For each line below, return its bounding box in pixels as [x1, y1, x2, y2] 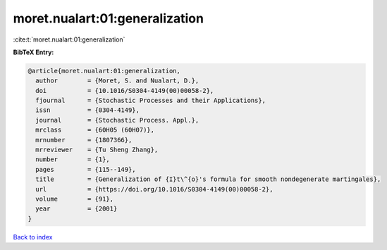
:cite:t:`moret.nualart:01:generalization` [13, 35, 125, 44]
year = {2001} [35, 205, 118, 213]
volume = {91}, [35, 195, 114, 203]
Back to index [13, 232, 53, 241]
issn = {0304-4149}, [35, 106, 140, 114]
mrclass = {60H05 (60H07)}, [35, 126, 155, 134]
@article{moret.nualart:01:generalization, [27, 67, 181, 75]
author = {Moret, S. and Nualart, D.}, [35, 77, 199, 85]
